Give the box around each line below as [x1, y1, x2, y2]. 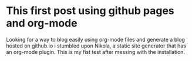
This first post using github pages [6, 4, 174, 18]
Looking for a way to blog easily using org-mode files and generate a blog [6, 36, 185, 43]
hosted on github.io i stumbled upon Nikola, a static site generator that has [6, 42, 187, 49]
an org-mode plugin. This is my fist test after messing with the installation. [6, 48, 186, 55]
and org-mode [6, 16, 78, 30]
